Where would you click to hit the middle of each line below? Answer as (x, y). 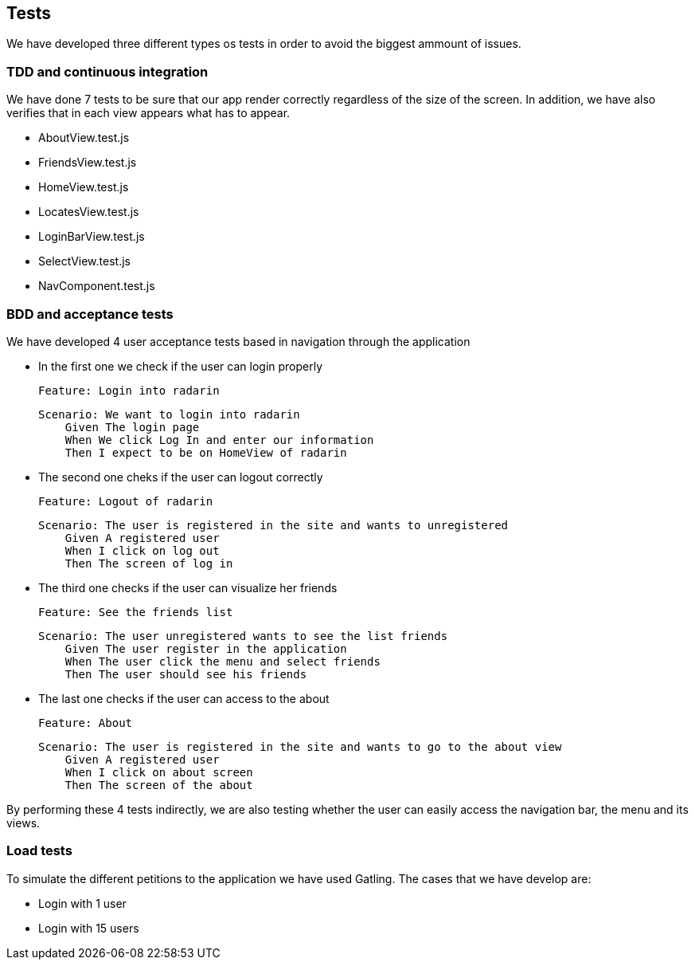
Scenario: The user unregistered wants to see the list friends (243, 636)
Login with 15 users (89, 928)
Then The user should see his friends (186, 674)
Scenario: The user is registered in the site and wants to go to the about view (300, 746)
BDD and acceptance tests (90, 314)
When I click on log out (142, 550)
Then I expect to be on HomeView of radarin (206, 452)
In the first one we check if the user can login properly (181, 366)
